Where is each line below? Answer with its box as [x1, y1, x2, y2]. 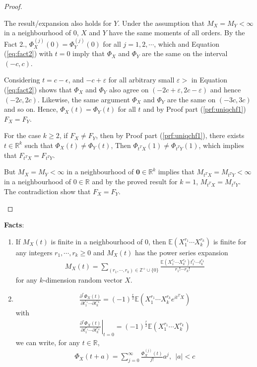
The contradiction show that [4, 186, 91, 196]
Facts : [4, 220, 24, 230]
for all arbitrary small [108, 74, 175, 85]
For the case [4, 130, 41, 141]
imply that [72, 48, 105, 59]
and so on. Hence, [4, 104, 58, 114]
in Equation [191, 74, 227, 85]
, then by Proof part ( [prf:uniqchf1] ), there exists [96, 130, 245, 141]
